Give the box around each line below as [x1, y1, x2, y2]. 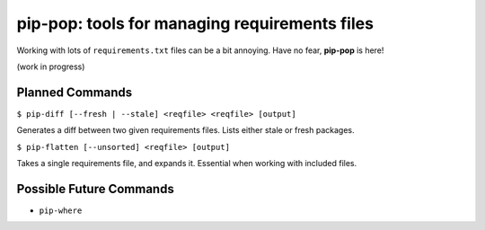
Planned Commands [16, 84, 133, 100]
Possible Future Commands [16, 181, 174, 197]
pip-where [39, 205, 83, 216]
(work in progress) [16, 61, 85, 72]
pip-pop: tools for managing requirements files [16, 13, 375, 33]
